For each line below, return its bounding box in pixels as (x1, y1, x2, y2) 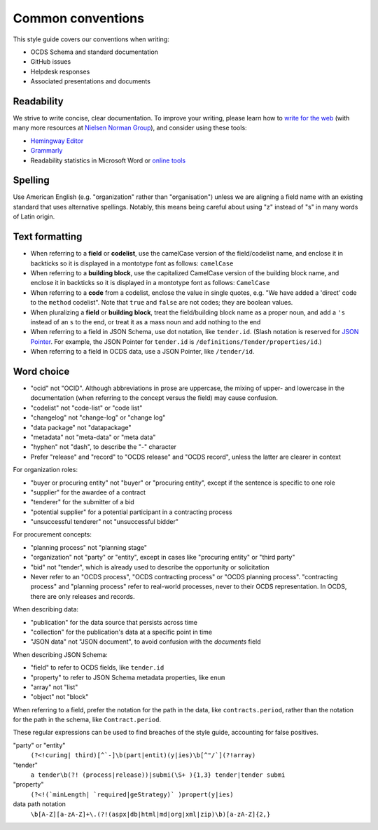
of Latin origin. (13, 212, 55, 221)
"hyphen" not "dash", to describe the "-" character (30, 443, 177, 451)
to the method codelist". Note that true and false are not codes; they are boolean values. (30, 298, 293, 307)
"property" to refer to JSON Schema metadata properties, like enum (30, 673, 225, 682)
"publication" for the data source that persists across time (30, 618, 197, 626)
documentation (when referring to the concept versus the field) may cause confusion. (30, 394, 278, 402)
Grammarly (30, 146, 63, 155)
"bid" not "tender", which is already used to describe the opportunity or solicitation (30, 562, 269, 571)
